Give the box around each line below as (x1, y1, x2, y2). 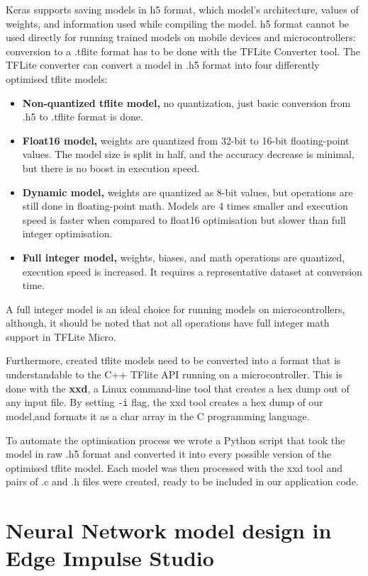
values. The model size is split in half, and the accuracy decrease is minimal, (22, 147, 355, 162)
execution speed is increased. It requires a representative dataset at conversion (22, 264, 362, 278)
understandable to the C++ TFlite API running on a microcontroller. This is (6, 367, 342, 382)
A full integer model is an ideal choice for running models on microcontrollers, (6, 301, 345, 316)
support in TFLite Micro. (6, 329, 116, 344)
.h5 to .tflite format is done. (22, 109, 143, 124)
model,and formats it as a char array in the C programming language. (6, 408, 310, 423)
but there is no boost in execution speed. (22, 160, 200, 175)
